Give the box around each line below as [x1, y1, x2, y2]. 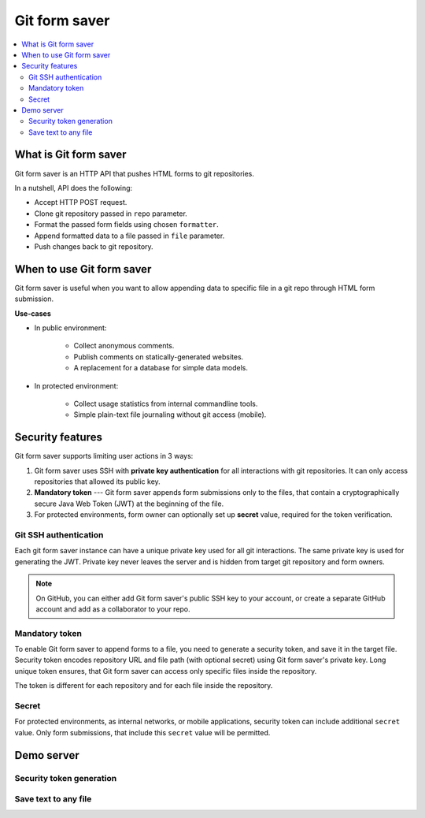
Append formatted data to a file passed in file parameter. [34, 231, 225, 240]
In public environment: [34, 323, 107, 333]
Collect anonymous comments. [73, 341, 175, 351]
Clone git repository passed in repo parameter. [34, 209, 188, 218]
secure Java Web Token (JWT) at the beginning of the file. [34, 499, 224, 508]
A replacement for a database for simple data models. [73, 363, 248, 373]
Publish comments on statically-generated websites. [73, 351, 244, 362]
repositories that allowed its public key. [34, 477, 161, 486]
